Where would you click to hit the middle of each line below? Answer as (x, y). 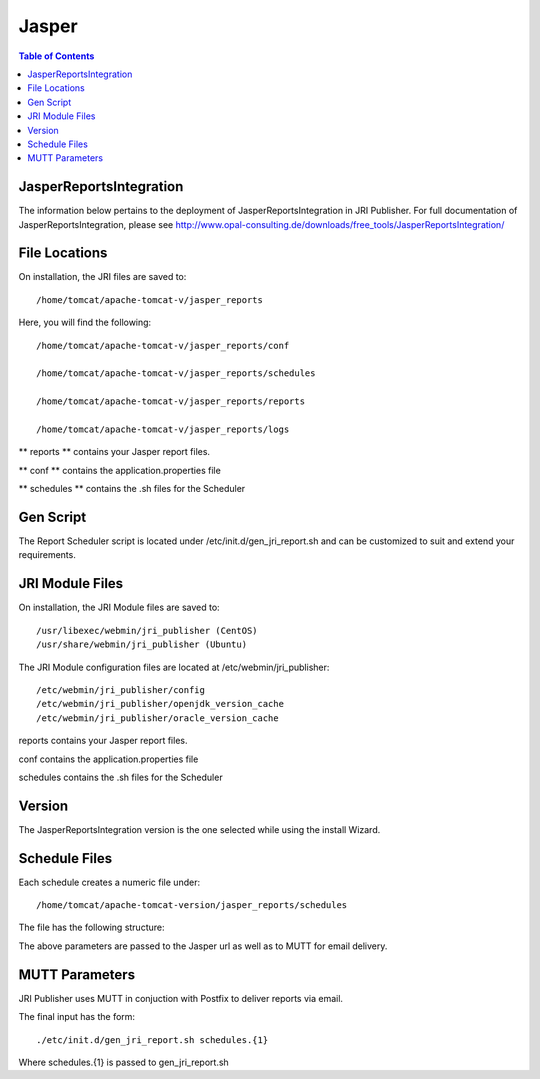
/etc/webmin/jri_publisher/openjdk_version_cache (160, 704)
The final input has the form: (76, 1017)
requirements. (47, 555)
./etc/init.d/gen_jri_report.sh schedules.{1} (152, 1039)
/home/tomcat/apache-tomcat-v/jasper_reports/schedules (176, 373)
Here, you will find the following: (85, 322)
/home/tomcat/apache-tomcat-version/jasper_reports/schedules (192, 905)
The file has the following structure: (91, 927)
